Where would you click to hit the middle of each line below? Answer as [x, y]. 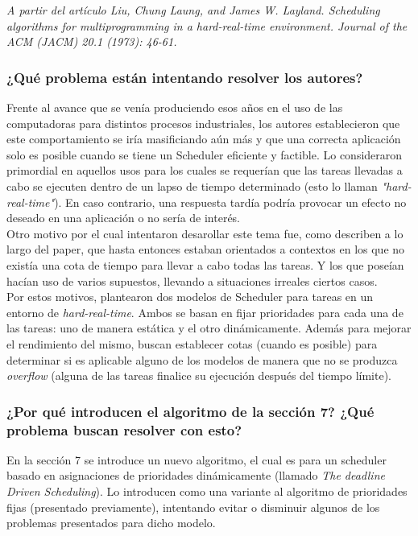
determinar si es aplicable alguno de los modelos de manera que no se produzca [202, 359]
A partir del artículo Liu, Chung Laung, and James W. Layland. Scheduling [193, 10]
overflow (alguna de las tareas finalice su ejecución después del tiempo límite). [199, 375]
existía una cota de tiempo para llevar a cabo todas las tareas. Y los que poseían [205, 264]
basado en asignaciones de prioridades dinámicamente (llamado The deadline [196, 475]
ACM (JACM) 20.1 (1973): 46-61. [92, 41]
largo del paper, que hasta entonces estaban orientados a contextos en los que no [206, 249]
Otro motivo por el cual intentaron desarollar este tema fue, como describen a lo [205, 233]
